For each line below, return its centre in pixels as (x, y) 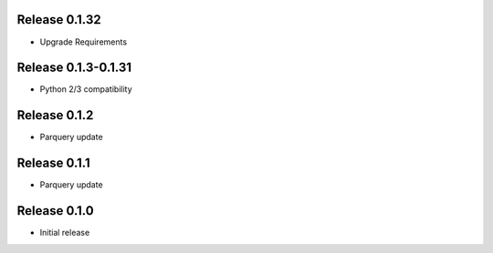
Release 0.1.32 (59, 20)
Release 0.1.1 (53, 163)
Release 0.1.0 (56, 211)
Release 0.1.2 (55, 115)
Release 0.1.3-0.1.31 (74, 68)
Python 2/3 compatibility (86, 89)
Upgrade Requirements (84, 42)
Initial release (65, 233)
